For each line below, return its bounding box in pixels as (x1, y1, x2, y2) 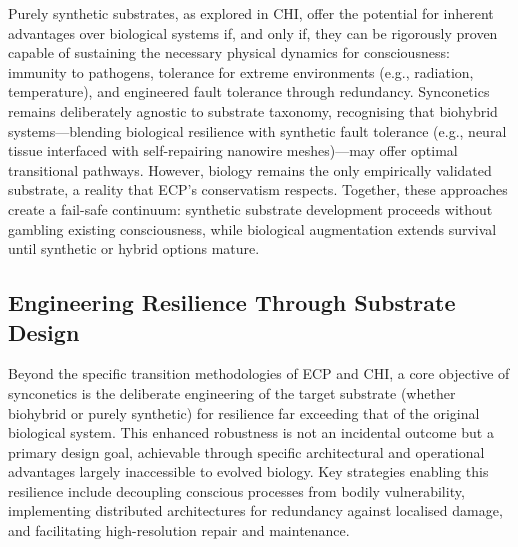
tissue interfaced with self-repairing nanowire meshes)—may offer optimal (8, 140, 458, 161)
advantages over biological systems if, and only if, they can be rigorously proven (8, 22, 498, 43)
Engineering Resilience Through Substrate (8, 287, 456, 318)
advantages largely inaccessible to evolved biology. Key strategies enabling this (8, 461, 489, 482)
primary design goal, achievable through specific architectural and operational (8, 441, 485, 462)
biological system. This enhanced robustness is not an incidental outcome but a (8, 422, 494, 443)
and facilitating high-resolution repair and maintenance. (8, 520, 350, 541)
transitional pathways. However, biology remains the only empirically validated (8, 159, 492, 180)
